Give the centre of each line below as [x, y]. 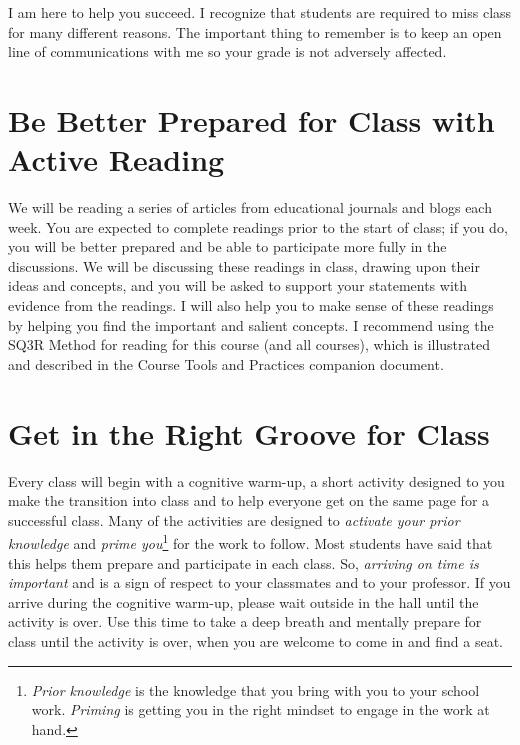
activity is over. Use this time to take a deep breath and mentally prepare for [245, 621]
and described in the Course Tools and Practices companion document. [226, 363]
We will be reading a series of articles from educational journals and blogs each [250, 207]
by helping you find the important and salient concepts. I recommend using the [251, 324]
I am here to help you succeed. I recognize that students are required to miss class [260, 12]
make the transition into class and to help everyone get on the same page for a [249, 500]
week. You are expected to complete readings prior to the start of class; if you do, [258, 226]
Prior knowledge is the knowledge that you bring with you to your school [255, 689]
